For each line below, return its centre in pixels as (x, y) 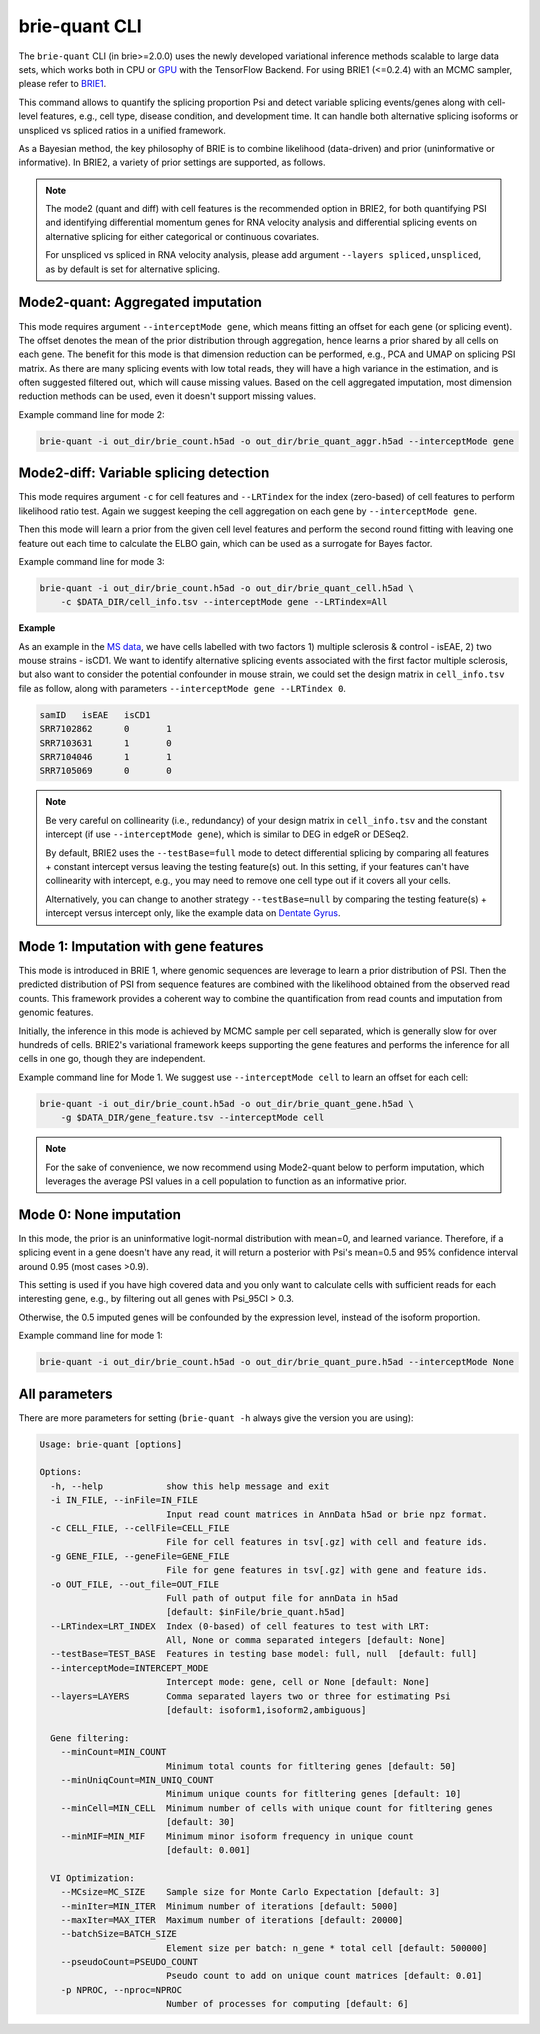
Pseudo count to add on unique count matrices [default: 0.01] (324, 1976)
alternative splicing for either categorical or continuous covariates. (182, 236)
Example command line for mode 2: (91, 414)
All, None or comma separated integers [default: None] (305, 1640)
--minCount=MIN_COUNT (113, 1752)
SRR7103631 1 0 (105, 743)
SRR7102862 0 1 (105, 729)
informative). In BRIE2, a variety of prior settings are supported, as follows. (172, 162)
